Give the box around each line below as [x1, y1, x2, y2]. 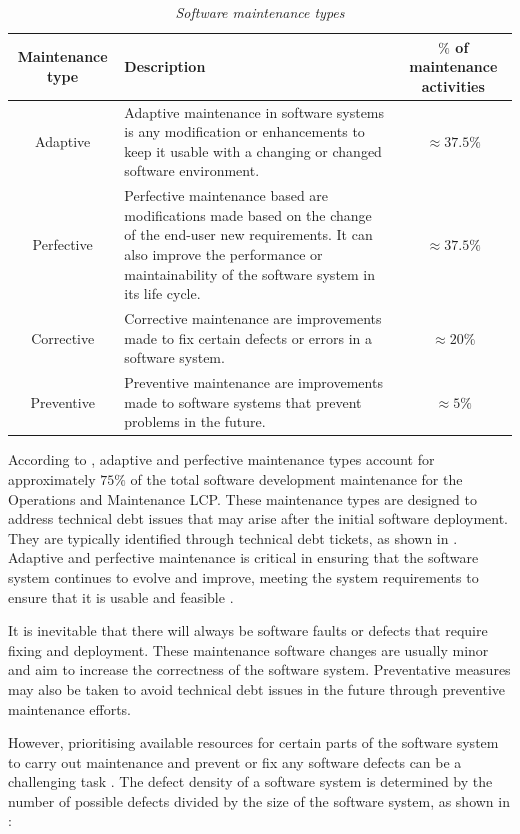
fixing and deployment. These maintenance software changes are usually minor [8, 639, 489, 660]
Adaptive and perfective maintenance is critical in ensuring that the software [8, 547, 479, 568]
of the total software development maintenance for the [130, 468, 463, 489]
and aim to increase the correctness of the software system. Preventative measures [8, 659, 511, 680]
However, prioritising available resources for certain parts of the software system [8, 732, 499, 753]
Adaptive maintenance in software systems [124, 101, 385, 122]
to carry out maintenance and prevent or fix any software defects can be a [8, 751, 462, 772]
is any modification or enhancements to [124, 121, 365, 142]
